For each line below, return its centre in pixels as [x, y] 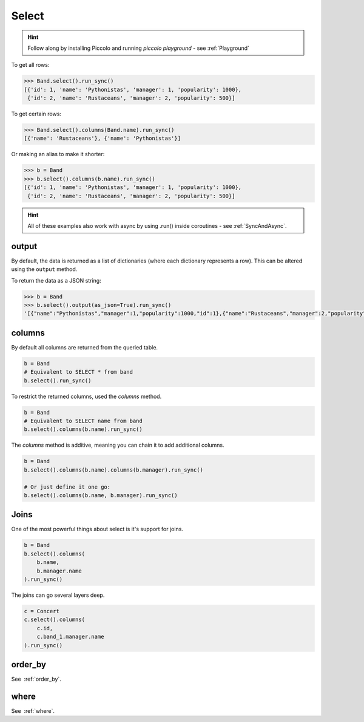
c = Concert [42, 611]
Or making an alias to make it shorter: [58, 154]
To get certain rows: [36, 114]
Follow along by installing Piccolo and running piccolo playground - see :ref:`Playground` [139, 48]
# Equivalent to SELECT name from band [83, 421]
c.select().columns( [54, 620]
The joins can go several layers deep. [58, 595]
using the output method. [44, 269]
